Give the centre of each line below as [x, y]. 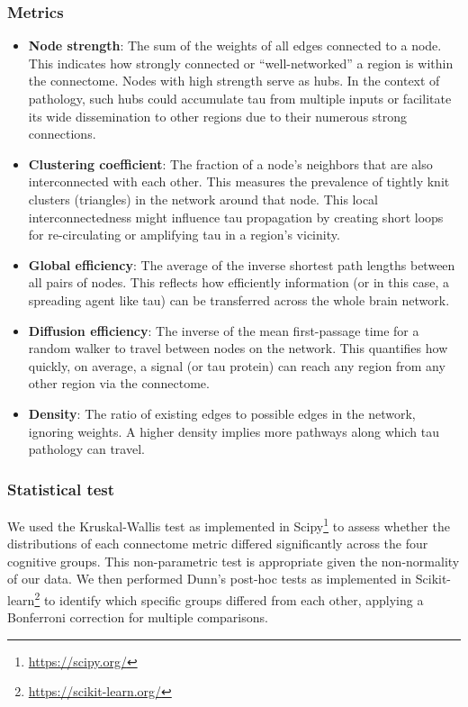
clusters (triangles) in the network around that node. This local [203, 199]
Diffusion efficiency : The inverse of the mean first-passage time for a [224, 330]
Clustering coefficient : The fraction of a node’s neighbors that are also [230, 163]
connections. [62, 134]
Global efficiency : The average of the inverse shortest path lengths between [242, 264]
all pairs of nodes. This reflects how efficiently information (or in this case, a [239, 282]
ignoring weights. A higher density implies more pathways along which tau [234, 431]
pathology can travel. [86, 449]
